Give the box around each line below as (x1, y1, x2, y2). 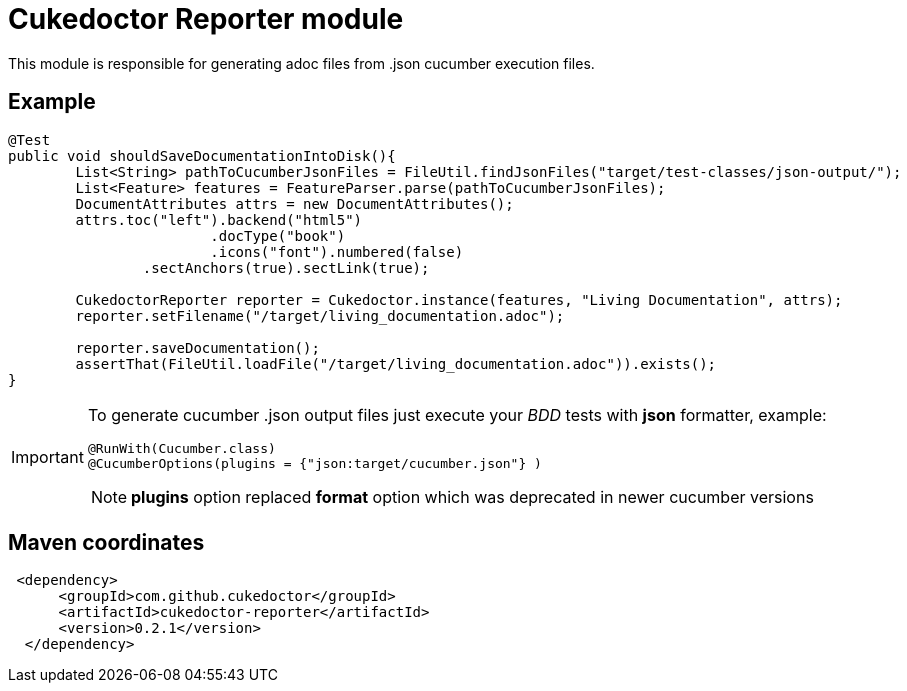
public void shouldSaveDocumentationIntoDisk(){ (8, 147, 396, 164)
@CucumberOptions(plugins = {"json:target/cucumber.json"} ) (87, 455, 542, 471)
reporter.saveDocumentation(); (75, 339, 320, 356)
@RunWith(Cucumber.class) (87, 440, 276, 456)
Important (11, 447, 84, 468)
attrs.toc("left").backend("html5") (75, 211, 363, 228)
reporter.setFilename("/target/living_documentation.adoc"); (75, 307, 565, 324)
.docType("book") (210, 227, 346, 244)
